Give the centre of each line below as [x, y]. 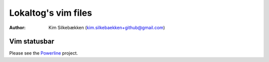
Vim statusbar [32, 42]
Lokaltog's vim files [51, 13]
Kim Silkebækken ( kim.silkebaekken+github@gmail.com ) [107, 28]
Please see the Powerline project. [44, 53]
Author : [17, 28]
